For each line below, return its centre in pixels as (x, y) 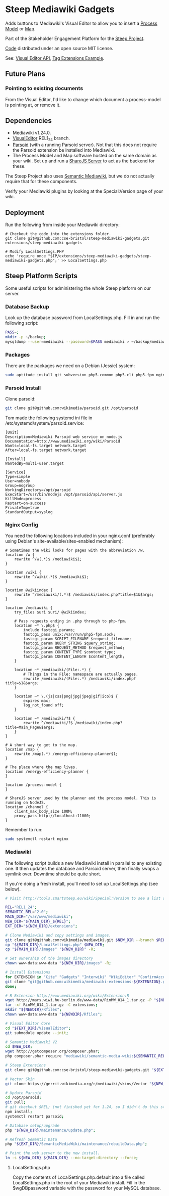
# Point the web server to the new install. (53, 1153)
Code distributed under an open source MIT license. (59, 48)
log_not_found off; (44, 705)
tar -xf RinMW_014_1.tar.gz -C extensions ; (52, 1005)
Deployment (25, 213)
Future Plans (25, 74)
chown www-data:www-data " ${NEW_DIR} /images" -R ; (58, 963)
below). (13, 889)
